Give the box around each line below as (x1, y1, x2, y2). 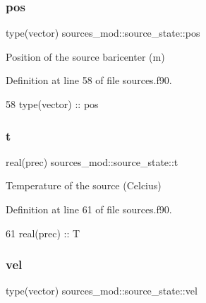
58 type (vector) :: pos (6, 97, 99, 111)
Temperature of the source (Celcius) (6, 178, 162, 193)
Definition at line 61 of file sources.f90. (6, 202, 172, 216)
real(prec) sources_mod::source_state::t (6, 154, 178, 169)
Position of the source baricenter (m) (6, 49, 165, 64)
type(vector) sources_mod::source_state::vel (6, 283, 198, 298)
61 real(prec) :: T (6, 225, 80, 240)
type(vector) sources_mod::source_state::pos (6, 25, 200, 40)
